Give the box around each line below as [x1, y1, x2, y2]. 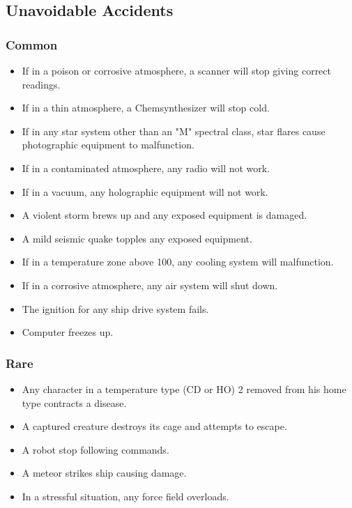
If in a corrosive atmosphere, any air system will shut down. [22, 277, 278, 292]
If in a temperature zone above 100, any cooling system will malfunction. [22, 254, 334, 269]
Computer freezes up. [22, 325, 114, 339]
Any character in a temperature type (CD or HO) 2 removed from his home [22, 381, 346, 396]
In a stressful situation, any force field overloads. [22, 488, 229, 503]
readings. [22, 77, 61, 91]
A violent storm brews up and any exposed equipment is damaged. [22, 208, 307, 222]
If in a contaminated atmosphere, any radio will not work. [22, 160, 270, 175]
